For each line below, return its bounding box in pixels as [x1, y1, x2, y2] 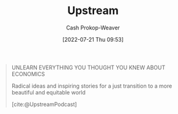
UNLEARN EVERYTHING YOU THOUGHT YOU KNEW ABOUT [11, 64, 166, 71]
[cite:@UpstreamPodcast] [11, 101, 77, 108]
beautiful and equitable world [11, 88, 86, 96]
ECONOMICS [11, 70, 45, 77]
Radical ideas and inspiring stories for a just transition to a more [11, 82, 172, 89]
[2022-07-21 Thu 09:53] [62, 36, 124, 43]
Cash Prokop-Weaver [65, 24, 121, 31]
